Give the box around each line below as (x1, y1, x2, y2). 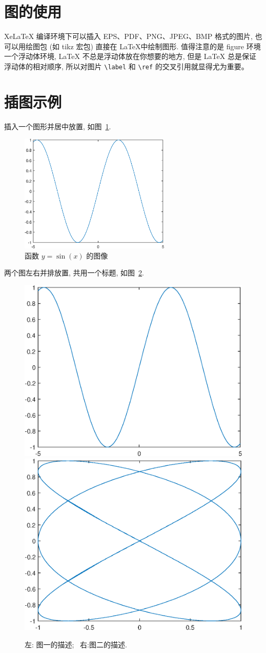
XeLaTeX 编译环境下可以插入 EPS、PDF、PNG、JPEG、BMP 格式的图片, (4, 31, 253, 42)
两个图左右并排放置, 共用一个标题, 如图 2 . (4, 267, 145, 278)
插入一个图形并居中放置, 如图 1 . (4, 121, 111, 131)
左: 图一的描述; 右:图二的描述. (25, 639, 127, 649)
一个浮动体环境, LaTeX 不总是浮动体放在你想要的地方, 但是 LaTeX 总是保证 (4, 51, 256, 62)
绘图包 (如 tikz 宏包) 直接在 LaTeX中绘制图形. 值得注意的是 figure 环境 (25, 41, 261, 51)
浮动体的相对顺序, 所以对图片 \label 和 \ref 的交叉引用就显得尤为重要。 (4, 61, 249, 71)
